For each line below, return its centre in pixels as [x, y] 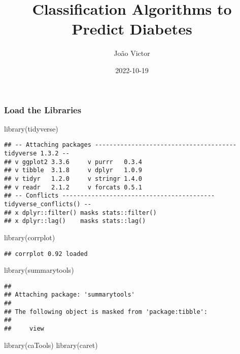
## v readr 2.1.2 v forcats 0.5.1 [73, 187]
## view [24, 329]
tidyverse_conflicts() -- [48, 204]
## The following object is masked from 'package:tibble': [106, 312]
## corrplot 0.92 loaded [46, 254]
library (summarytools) [39, 270]
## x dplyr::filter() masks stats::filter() [80, 213]
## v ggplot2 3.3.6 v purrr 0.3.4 [73, 162]
